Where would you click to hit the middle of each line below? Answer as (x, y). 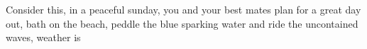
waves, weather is (43, 37)
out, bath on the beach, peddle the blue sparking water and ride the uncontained (182, 23)
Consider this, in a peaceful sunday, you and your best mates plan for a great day (183, 9)
